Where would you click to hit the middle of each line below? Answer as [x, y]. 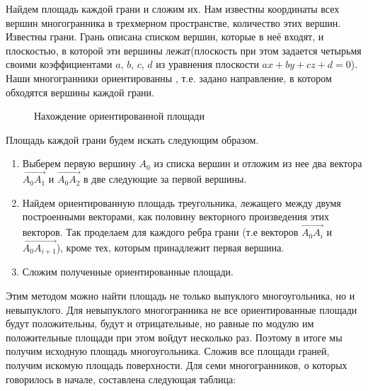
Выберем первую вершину [79, 163]
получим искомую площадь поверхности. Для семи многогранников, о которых [177, 364]
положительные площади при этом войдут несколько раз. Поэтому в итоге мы [174, 337]
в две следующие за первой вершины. [165, 179]
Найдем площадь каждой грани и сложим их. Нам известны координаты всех [173, 8]
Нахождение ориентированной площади [119, 116]
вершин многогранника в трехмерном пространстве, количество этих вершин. [173, 22]
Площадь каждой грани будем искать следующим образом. [132, 139]
